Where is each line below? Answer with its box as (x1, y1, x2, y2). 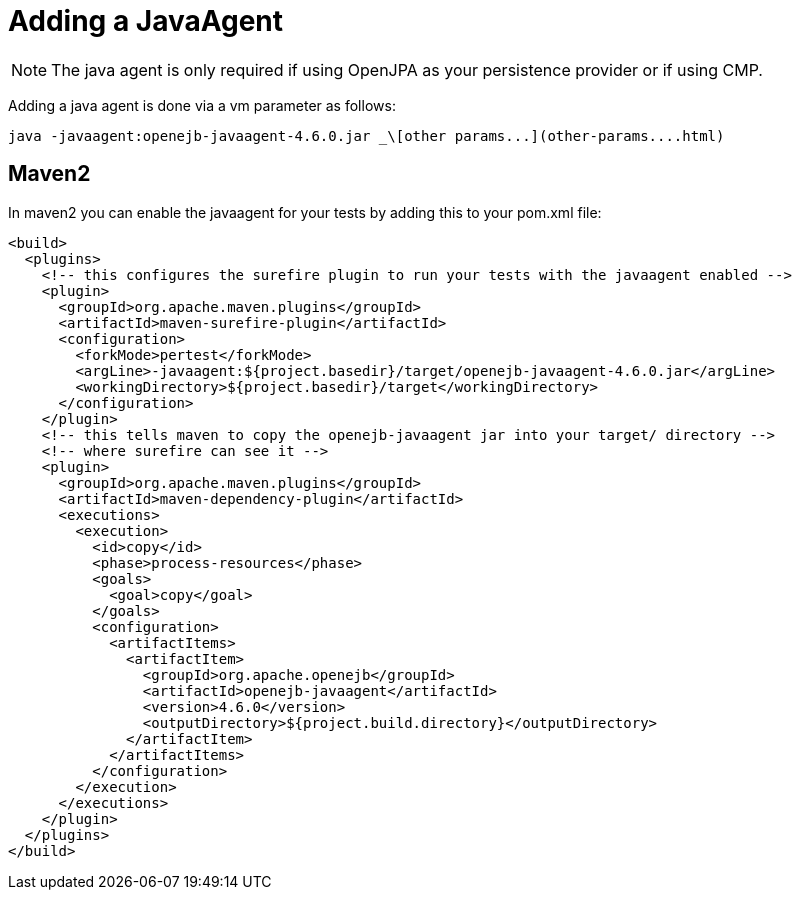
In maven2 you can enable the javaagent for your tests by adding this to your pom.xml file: (8, 203, 602, 221)
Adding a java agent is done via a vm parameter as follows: (8, 96, 396, 114)
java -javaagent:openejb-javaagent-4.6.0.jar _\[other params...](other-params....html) (8, 127, 725, 144)
